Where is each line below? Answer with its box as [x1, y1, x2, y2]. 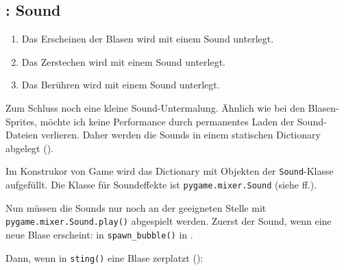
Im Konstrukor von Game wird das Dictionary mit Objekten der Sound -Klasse [5, 164, 334, 178]
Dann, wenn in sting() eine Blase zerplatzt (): [5, 250, 204, 265]
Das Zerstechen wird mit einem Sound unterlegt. [21, 54, 225, 69]
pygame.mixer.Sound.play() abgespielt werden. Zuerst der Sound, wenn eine [5, 214, 332, 228]
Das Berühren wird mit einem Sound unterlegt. [21, 77, 220, 92]
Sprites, [5, 114, 38, 128]
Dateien [5, 127, 38, 142]
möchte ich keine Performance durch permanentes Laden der [40, 114, 295, 128]
